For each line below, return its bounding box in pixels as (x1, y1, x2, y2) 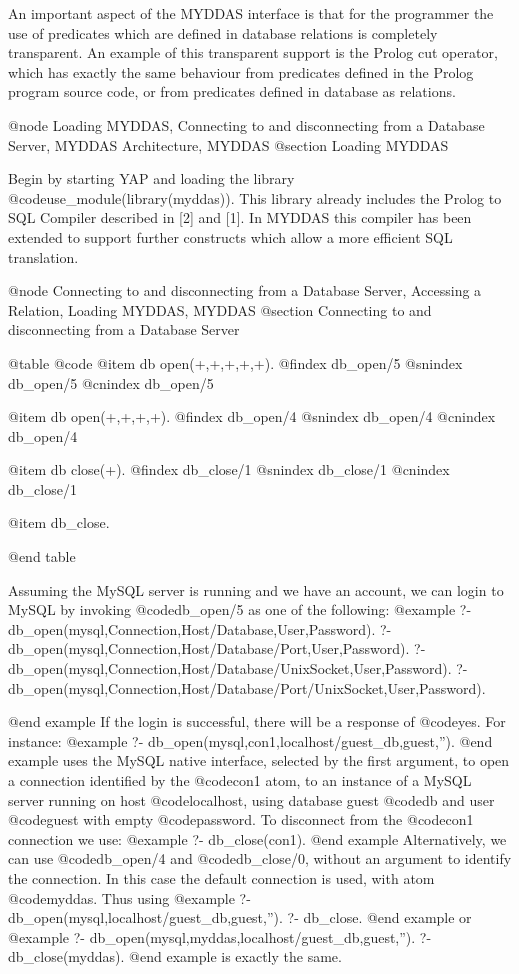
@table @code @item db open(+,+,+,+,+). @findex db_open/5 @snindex (8, 352, 463, 373)
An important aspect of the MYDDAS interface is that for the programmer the (8, 3, 494, 23)
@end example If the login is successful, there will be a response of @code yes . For (8, 711, 506, 732)
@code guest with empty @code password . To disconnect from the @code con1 (8, 809, 474, 830)
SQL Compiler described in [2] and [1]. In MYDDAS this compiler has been (8, 207, 472, 228)
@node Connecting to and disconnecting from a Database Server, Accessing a (8, 280, 482, 301)
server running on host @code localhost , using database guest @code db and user (8, 789, 495, 810)
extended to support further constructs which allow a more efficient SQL (8, 226, 453, 247)
